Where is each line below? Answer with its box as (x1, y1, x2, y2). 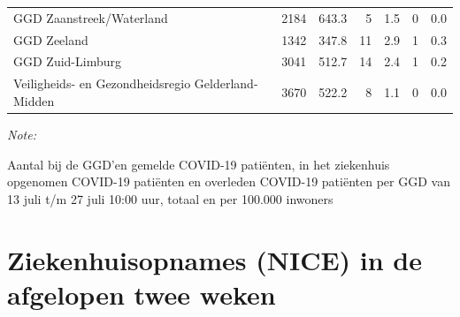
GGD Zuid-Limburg (13, 52, 121, 71)
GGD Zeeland (13, 30, 88, 49)
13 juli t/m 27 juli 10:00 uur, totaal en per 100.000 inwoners (7, 189, 333, 208)
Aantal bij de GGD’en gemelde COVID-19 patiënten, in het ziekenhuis (7, 155, 390, 173)
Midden (13, 91, 55, 109)
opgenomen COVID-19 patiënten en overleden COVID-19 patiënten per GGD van (7, 172, 450, 191)
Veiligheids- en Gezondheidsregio (13, 74, 191, 93)
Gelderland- (194, 74, 258, 93)
